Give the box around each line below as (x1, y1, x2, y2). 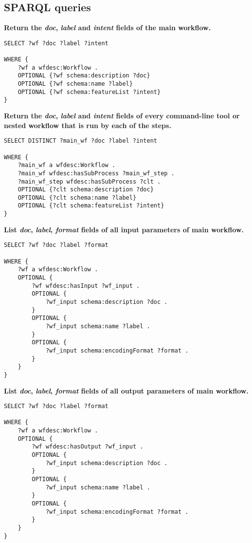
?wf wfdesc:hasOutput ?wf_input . (32, 443, 144, 450)
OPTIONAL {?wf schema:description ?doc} (18, 72, 150, 79)
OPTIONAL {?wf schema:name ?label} (18, 80, 133, 88)
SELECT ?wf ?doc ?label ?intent (4, 39, 108, 47)
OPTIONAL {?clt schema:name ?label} (18, 194, 137, 201)
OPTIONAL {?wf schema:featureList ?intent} (18, 88, 161, 95)
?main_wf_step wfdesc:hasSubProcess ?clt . (18, 178, 161, 185)
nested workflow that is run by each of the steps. (4, 120, 171, 130)
